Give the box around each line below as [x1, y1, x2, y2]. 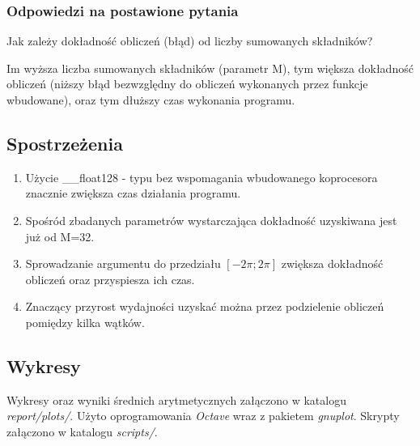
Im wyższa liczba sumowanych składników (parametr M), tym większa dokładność [6, 59, 414, 76]
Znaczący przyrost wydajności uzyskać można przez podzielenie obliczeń [25, 298, 384, 315]
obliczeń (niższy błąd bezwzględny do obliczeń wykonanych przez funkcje [6, 75, 368, 92]
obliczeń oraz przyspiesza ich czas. [25, 270, 195, 287]
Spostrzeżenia [6, 130, 123, 155]
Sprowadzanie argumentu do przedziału [25, 255, 221, 272]
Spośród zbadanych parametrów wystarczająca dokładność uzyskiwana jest [25, 211, 397, 228]
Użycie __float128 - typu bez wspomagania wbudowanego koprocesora [25, 168, 378, 185]
